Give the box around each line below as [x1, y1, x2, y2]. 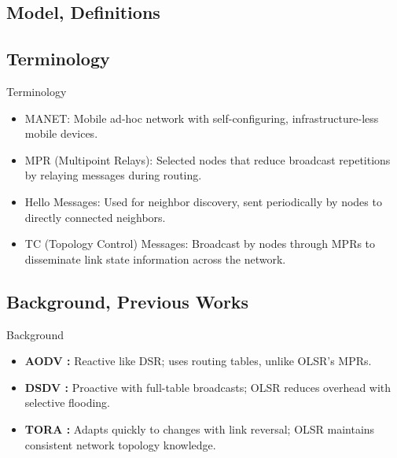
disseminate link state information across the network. [24, 250, 286, 267]
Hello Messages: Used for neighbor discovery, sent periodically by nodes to [24, 193, 382, 209]
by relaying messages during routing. [24, 167, 202, 183]
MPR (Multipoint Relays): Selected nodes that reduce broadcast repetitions [24, 151, 391, 168]
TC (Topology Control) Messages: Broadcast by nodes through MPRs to [24, 235, 376, 252]
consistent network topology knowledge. [24, 436, 216, 452]
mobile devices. [24, 125, 98, 142]
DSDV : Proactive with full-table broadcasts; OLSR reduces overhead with [24, 379, 391, 395]
